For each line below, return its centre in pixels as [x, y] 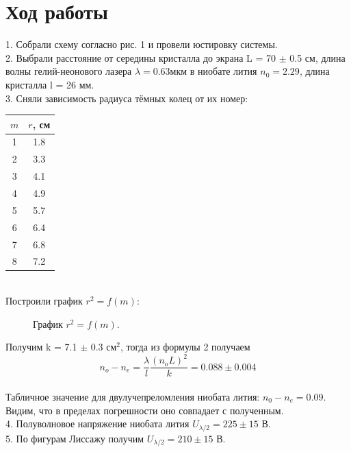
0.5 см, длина [317, 57]
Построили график [44, 301]
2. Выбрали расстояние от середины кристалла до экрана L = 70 [141, 57]
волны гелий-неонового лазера [69, 71]
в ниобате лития [223, 71]
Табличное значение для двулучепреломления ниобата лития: [133, 396]
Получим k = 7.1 [41, 347]
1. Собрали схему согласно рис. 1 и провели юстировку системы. [142, 44]
